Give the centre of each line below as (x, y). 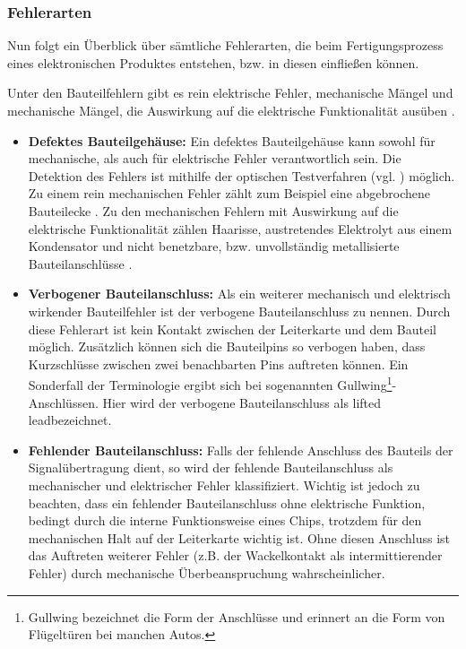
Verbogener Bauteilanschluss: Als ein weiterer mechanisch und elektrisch (239, 294)
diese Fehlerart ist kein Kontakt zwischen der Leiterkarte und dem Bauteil (233, 329)
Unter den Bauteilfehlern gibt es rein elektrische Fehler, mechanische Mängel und (230, 93)
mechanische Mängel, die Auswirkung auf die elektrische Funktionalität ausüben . (231, 110)
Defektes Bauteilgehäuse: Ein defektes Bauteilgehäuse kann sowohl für (232, 140)
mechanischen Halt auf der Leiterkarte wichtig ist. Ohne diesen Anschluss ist (239, 537)
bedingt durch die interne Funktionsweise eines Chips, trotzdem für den (225, 520)
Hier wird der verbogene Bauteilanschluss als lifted (242, 402)
